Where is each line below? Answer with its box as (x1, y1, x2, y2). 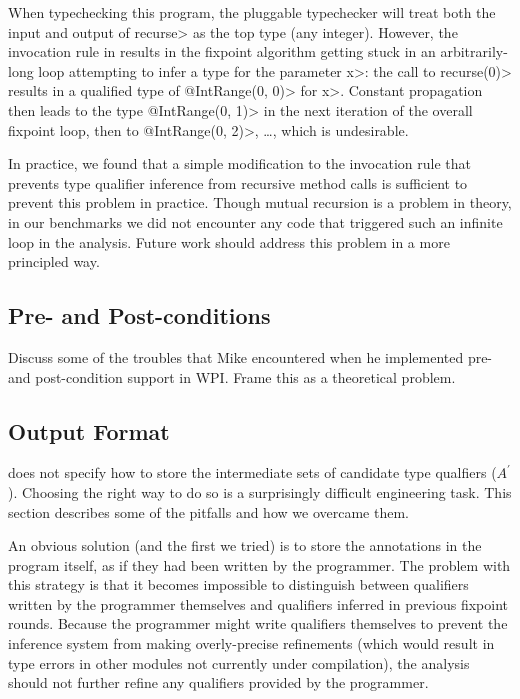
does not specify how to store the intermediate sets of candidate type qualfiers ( (8, 462, 497, 483)
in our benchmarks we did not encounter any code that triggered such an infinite (8, 211, 503, 232)
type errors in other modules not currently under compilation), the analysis (8, 652, 470, 673)
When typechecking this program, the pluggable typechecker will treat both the (8, 2, 496, 22)
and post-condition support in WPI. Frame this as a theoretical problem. (8, 366, 456, 387)
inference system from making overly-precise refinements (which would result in (8, 633, 495, 654)
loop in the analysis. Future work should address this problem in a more (8, 231, 450, 252)
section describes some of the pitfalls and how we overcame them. (8, 501, 409, 522)
